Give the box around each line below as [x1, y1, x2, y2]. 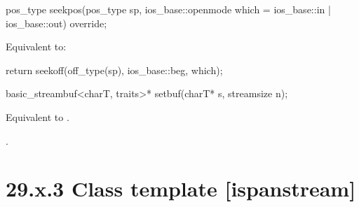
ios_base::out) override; [6, 15, 107, 30]
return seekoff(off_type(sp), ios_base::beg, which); [6, 62, 223, 77]
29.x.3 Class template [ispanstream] [6, 174, 356, 203]
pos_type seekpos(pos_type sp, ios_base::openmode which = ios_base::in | [6, 2, 331, 16]
